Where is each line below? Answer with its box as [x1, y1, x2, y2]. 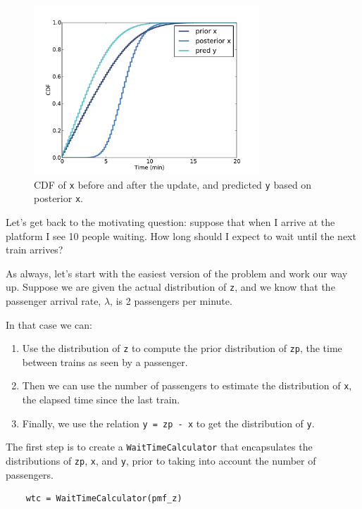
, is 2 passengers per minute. [110, 293, 232, 308]
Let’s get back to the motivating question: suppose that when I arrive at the [6, 214, 335, 229]
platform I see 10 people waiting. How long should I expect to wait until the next [6, 228, 356, 243]
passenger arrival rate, [6, 293, 101, 308]
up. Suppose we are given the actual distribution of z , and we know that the [6, 279, 335, 294]
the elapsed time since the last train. [22, 392, 180, 407]
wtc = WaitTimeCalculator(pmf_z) [25, 494, 182, 504]
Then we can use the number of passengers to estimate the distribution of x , [22, 378, 352, 393]
